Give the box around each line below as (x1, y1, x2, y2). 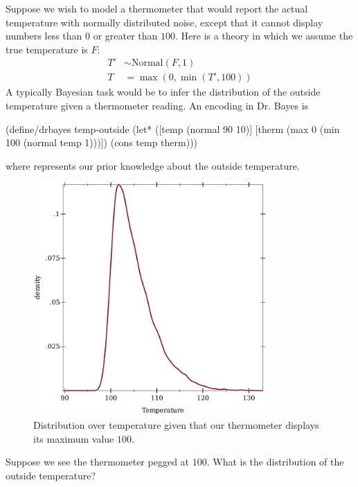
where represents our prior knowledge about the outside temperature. (6, 158, 300, 172)
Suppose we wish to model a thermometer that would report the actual (6, 1, 308, 15)
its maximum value (33, 431, 114, 445)
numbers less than (6, 28, 82, 43)
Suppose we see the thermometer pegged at (6, 454, 190, 469)
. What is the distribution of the (206, 454, 344, 469)
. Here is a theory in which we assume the (175, 28, 353, 43)
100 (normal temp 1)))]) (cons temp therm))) (6, 135, 198, 150)
